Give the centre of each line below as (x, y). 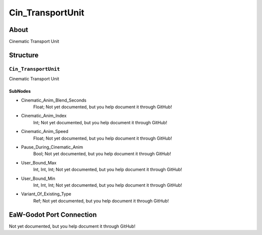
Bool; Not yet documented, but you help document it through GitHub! (102, 154)
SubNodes (20, 91)
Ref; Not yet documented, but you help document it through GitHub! (101, 201)
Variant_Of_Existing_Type (46, 194)
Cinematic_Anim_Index (44, 116)
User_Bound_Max (39, 162)
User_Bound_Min (38, 178)
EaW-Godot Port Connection (53, 214)
